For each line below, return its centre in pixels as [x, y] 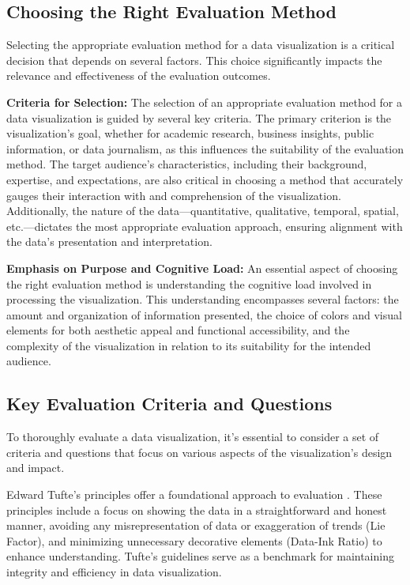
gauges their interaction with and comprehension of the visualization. [174, 195]
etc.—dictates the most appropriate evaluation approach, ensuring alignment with [205, 226]
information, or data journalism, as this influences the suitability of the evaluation [205, 148]
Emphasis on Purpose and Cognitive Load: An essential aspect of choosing [202, 268]
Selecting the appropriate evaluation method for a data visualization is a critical [201, 45]
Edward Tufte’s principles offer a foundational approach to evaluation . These [194, 494]
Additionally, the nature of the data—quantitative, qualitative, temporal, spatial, [203, 211]
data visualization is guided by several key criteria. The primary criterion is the [199, 117]
